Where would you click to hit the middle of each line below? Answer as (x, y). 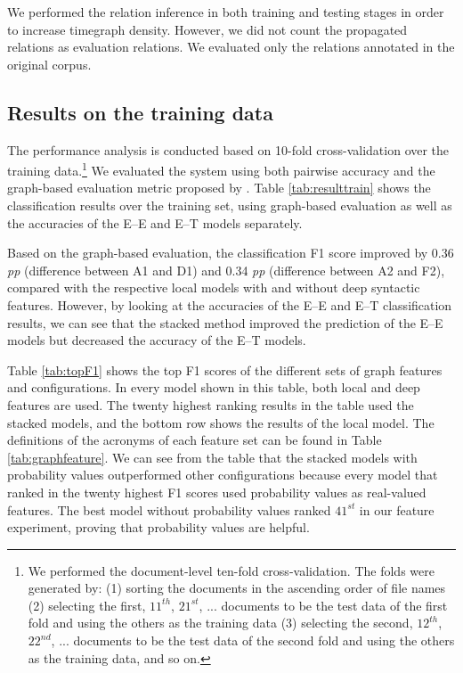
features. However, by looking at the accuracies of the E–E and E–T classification (230, 304)
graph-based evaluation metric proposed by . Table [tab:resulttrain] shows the (219, 188)
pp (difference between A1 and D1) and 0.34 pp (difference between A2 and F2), (226, 270)
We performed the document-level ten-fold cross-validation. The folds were (231, 570)
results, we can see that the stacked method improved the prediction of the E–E (225, 322)
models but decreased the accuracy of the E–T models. (157, 340)
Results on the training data (140, 112)
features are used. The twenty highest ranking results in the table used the (211, 404)
